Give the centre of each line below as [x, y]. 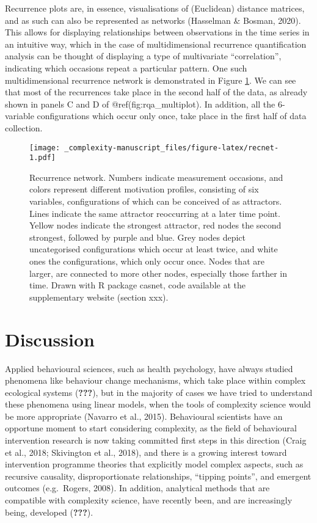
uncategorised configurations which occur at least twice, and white [154, 249]
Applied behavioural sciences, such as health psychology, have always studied [149, 368]
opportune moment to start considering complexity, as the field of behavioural [151, 428]
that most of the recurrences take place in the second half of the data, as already [156, 92]
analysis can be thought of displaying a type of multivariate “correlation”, [143, 56]
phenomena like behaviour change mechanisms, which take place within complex [155, 380]
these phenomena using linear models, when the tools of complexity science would [158, 404]
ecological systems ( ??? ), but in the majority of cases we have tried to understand [159, 392]
